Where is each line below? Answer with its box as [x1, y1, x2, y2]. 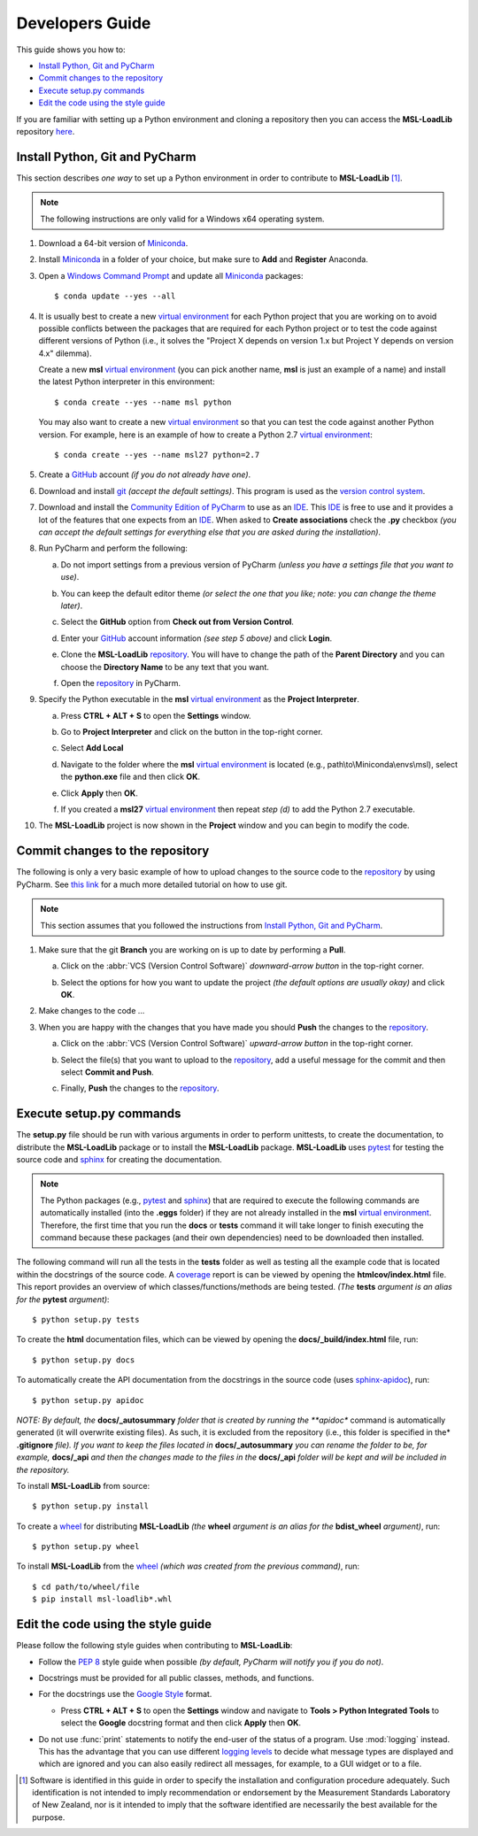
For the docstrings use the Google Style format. [38, 1689, 212, 1700]
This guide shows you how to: [16, 44, 126, 55]
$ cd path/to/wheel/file [32, 1581, 140, 1592]
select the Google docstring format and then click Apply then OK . [60, 1717, 301, 1728]
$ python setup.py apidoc [32, 1395, 145, 1405]
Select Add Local [60, 743, 124, 753]
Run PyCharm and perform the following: [38, 543, 188, 553]
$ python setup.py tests [32, 1315, 140, 1324]
